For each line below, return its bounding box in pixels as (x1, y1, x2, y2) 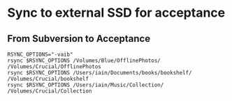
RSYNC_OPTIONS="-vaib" (7, 51, 73, 58)
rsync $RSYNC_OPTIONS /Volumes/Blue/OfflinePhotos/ (7, 57, 161, 64)
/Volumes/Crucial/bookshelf (7, 75, 89, 82)
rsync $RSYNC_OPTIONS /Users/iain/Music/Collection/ (7, 81, 164, 88)
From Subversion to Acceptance (7, 33, 151, 45)
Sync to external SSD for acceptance (7, 5, 226, 21)
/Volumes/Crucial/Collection (7, 88, 92, 95)
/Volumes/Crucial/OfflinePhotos (7, 63, 101, 70)
